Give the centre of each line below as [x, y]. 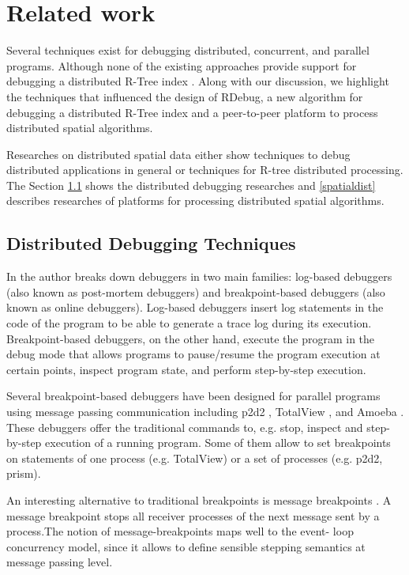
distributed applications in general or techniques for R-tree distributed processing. [205, 170]
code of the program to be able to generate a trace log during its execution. [189, 323]
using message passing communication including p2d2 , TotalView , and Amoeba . [205, 412]
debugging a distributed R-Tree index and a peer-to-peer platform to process [192, 112]
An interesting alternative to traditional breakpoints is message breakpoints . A [199, 499]
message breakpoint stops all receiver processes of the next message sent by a [193, 515]
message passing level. [60, 562]
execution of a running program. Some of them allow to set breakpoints [218, 443]
